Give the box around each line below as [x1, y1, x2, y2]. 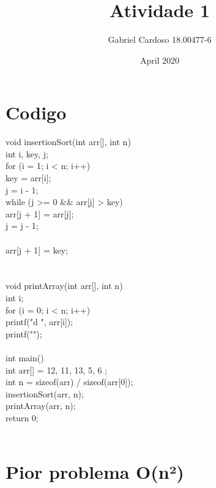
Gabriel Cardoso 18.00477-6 [108, 33, 212, 46]
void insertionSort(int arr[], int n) [6, 135, 131, 148]
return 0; [6, 411, 39, 424]
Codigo [6, 100, 67, 125]
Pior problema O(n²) [6, 459, 184, 484]
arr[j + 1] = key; [6, 243, 68, 256]
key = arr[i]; [6, 171, 51, 184]
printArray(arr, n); [6, 399, 76, 412]
